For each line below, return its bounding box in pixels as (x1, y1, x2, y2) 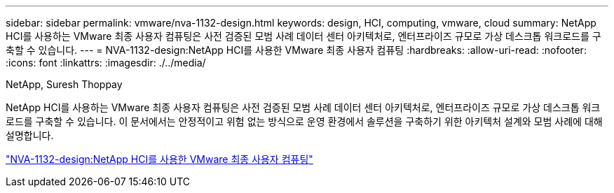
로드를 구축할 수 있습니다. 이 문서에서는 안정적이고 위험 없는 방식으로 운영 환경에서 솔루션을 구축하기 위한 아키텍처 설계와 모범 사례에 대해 (6, 115, 603, 127)
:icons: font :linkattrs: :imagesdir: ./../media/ (6, 57, 206, 69)
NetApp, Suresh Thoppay (6, 78, 123, 90)
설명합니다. (6, 129, 54, 141)
